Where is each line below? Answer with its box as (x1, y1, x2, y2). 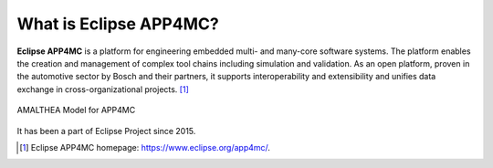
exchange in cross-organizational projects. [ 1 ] (16, 83, 189, 95)
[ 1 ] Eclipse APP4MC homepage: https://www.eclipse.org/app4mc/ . (19, 142, 271, 152)
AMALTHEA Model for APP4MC (16, 105, 136, 116)
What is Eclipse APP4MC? (16, 14, 219, 34)
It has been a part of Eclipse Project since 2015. (16, 125, 196, 136)
